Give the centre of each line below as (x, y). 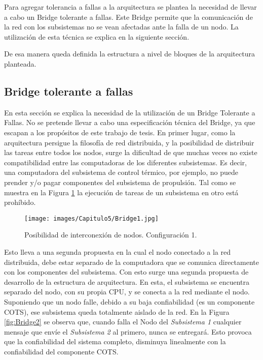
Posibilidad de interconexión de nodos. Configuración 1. (111, 235)
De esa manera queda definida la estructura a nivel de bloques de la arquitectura (129, 54)
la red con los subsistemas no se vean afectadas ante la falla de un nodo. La (121, 27)
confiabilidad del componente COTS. (61, 351)
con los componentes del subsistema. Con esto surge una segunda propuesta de (126, 272)
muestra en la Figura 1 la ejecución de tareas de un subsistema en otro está (121, 192)
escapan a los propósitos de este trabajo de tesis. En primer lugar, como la (120, 132)
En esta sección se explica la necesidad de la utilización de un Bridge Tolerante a (130, 112)
